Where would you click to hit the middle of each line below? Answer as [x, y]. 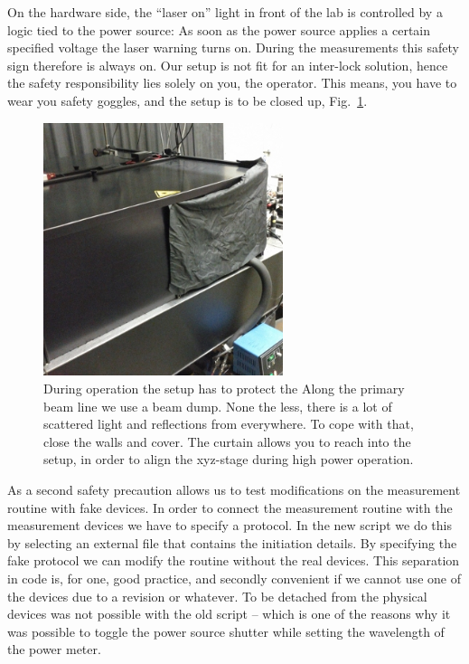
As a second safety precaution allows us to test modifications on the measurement [234, 489]
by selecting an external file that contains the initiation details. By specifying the [232, 542]
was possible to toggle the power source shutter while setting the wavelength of [226, 631]
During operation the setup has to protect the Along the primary [224, 389]
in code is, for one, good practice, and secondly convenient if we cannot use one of [234, 578]
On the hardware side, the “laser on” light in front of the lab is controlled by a [225, 12]
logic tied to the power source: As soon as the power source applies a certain [219, 29]
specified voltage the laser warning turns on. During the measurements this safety [233, 47]
